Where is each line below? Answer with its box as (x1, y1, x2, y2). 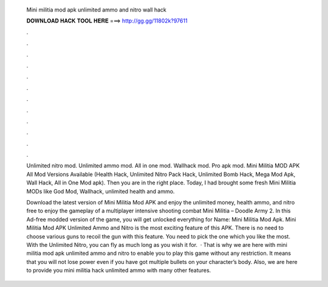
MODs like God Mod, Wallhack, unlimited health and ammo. (26, 187, 175, 195)
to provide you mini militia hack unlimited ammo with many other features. (26, 267, 211, 274)
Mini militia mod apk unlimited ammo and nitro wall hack (26, 6, 166, 13)
